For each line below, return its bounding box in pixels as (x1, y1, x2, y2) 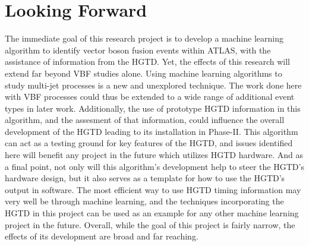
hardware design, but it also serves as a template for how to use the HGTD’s (5, 172, 285, 184)
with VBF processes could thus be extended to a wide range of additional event (5, 90, 295, 103)
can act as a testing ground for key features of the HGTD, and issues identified (5, 137, 293, 149)
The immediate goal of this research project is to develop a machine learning (5, 32, 283, 45)
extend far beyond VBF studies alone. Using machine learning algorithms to (5, 67, 282, 79)
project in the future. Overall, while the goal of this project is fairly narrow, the (5, 218, 295, 231)
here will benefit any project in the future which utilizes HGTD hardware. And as (5, 149, 303, 161)
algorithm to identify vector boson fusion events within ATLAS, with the (5, 43, 271, 56)
